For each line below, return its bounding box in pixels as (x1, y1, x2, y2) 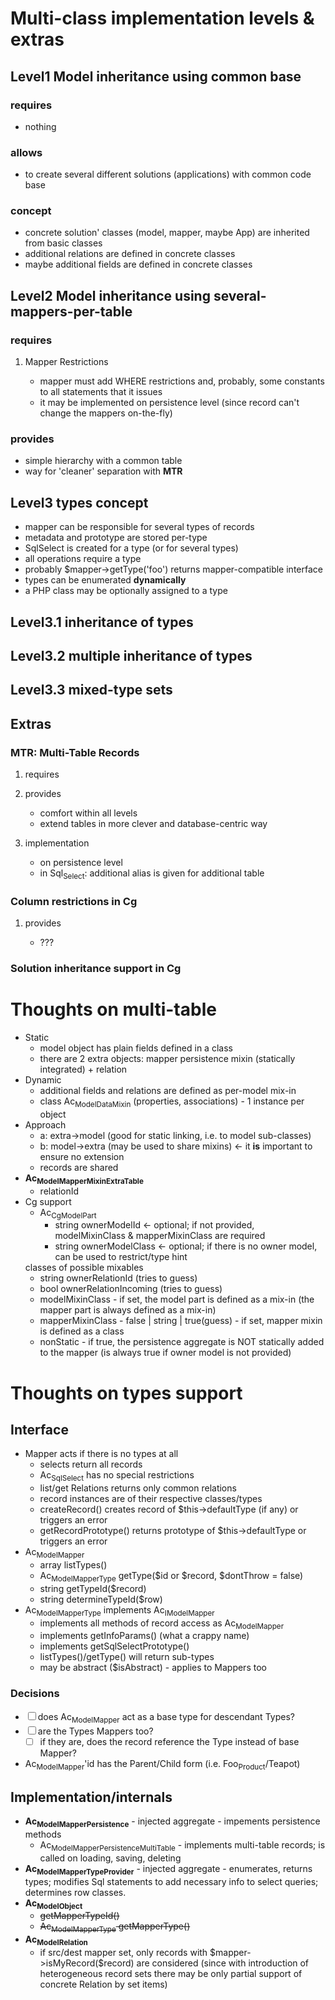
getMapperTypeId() (39, 1910, 120, 1922)
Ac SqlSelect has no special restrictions (39, 1469, 195, 1484)
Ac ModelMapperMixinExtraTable (24, 1172, 144, 1186)
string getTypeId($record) (39, 1582, 147, 1594)
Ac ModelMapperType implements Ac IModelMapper (24, 1603, 215, 1618)
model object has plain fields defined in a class (39, 1042, 233, 1054)
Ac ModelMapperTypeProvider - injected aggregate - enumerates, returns (24, 1862, 313, 1877)
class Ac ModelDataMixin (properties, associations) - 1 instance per (39, 1095, 305, 1109)
